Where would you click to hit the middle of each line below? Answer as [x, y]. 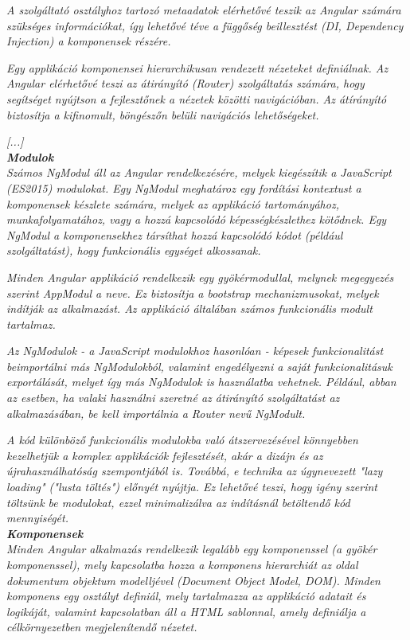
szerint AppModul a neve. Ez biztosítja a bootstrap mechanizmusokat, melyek [193, 293]
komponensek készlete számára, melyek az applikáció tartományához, [173, 203]
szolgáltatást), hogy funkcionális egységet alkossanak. [134, 250]
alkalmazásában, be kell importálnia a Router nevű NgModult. [156, 413]
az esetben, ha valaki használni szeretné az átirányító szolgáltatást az [173, 398]
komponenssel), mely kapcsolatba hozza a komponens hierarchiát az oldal [182, 564]
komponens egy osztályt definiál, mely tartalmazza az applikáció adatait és [186, 596]
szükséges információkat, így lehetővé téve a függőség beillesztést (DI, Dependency [205, 25]
